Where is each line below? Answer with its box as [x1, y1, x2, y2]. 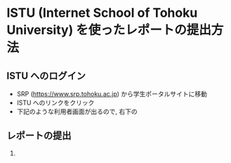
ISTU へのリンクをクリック [16, 98, 95, 107]
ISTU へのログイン [6, 70, 86, 81]
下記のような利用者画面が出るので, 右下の [16, 107, 138, 115]
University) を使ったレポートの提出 [6, 22, 212, 38]
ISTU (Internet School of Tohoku [6, 5, 198, 21]
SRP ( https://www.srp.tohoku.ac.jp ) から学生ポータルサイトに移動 [16, 90, 208, 98]
